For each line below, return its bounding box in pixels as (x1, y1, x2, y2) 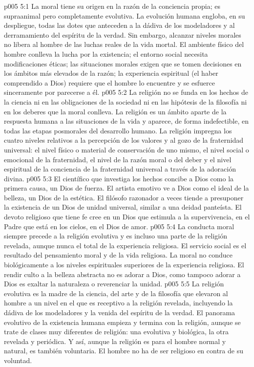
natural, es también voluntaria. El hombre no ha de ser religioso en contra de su (4, 345, 243, 356)
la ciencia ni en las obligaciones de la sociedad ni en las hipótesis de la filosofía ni (4, 96, 247, 107)
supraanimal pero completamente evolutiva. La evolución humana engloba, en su (4, 10, 245, 21)
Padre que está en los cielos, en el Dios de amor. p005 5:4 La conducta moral (4, 221, 234, 231)
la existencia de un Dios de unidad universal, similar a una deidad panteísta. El (4, 202, 242, 212)
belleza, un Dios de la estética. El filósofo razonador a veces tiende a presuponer (4, 192, 244, 202)
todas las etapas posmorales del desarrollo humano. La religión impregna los (4, 125, 232, 135)
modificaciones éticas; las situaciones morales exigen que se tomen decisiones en (4, 58, 242, 68)
